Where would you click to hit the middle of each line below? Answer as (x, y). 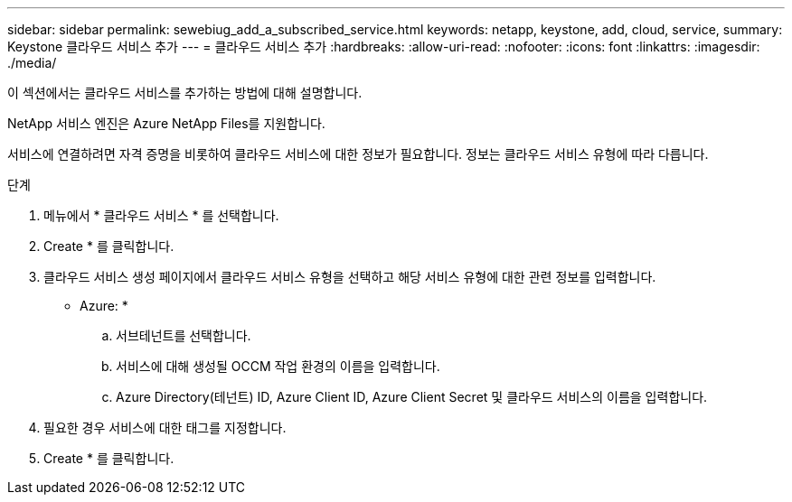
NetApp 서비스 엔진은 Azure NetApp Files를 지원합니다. (166, 123)
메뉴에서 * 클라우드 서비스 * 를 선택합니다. (161, 215)
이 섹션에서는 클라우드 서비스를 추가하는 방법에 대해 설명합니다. (185, 93)
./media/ (32, 63)
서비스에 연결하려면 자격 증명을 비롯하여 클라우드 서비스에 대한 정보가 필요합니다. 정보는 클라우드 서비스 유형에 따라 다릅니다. (358, 154)
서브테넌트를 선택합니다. (184, 335)
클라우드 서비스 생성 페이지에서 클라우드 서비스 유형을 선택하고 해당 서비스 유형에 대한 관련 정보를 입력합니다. (350, 277)
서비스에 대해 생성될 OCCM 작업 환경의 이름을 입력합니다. (278, 366)
